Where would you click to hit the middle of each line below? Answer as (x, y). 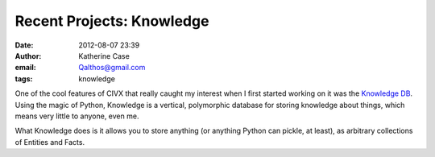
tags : (24, 78)
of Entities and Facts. (50, 142)
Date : (24, 45)
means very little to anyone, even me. (77, 116)
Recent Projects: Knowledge (112, 21)
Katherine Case (104, 56)
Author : (28, 56)
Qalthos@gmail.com (112, 68)
